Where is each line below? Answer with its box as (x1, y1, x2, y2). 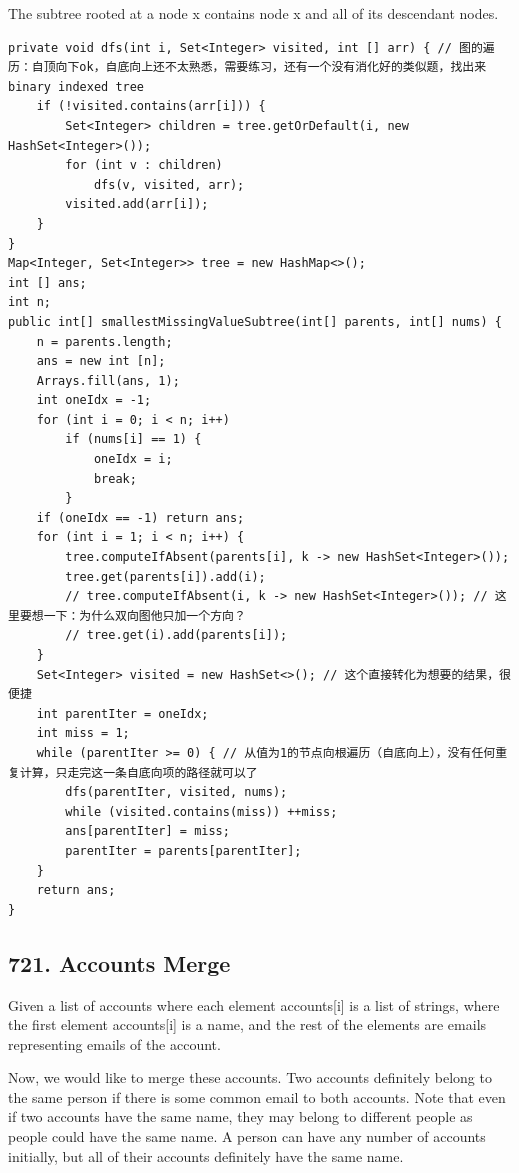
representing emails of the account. (8, 1033, 221, 1054)
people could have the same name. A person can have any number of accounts (8, 1126, 486, 1147)
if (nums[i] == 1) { (65, 432, 202, 447)
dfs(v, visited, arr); (93, 177, 245, 192)
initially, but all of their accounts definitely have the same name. (8, 1145, 404, 1166)
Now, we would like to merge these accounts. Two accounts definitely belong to (8, 1067, 492, 1088)
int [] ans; (8, 275, 87, 290)
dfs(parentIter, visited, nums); (65, 785, 288, 800)
